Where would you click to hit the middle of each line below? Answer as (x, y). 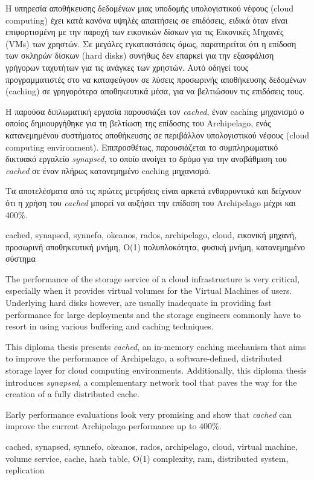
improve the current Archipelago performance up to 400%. (114, 426)
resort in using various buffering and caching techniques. (110, 326)
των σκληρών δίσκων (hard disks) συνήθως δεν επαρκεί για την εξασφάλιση (140, 55)
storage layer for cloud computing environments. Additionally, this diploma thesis (156, 370)
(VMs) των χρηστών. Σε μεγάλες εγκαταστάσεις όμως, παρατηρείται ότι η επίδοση (151, 43)
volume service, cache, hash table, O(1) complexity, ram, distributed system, (147, 458)
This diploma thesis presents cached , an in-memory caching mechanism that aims (156, 346)
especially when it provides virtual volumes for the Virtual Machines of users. (149, 290)
